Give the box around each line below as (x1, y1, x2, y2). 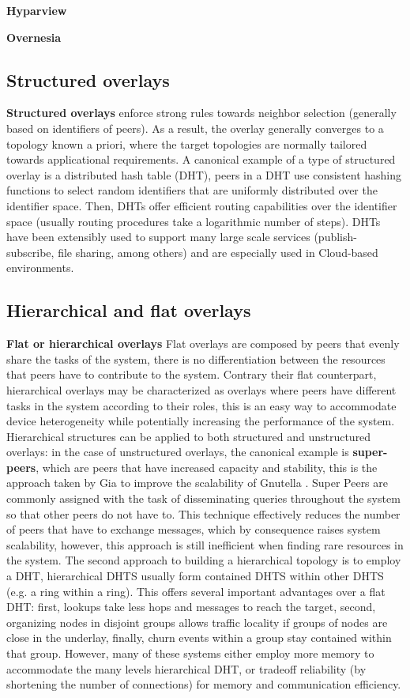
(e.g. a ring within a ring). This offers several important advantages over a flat (6, 583, 386, 599)
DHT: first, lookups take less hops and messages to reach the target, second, (6, 598, 376, 615)
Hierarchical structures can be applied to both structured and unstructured (6, 428, 371, 444)
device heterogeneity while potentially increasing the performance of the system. (6, 413, 395, 429)
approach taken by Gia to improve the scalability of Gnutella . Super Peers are (6, 474, 388, 491)
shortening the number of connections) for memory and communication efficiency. (6, 676, 401, 692)
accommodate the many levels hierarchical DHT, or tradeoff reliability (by (6, 660, 367, 677)
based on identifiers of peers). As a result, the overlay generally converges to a (6, 119, 384, 136)
